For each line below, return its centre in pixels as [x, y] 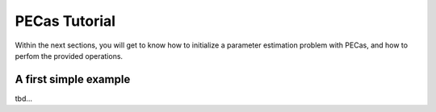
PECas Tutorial [65, 21]
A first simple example [73, 79]
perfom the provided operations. [69, 56]
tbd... [23, 98]
